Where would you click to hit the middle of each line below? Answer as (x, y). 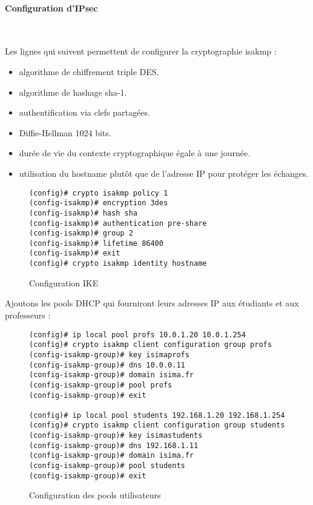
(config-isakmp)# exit (75, 253)
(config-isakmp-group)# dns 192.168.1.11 (114, 445)
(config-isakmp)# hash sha (83, 213)
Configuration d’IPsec (51, 8)
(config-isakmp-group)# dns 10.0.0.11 (107, 365)
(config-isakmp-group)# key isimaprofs (109, 355)
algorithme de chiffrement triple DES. (89, 71)
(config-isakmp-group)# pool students (107, 466)
